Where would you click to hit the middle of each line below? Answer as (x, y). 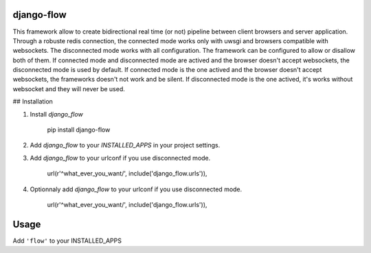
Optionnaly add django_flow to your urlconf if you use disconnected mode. (136, 189)
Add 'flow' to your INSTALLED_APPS (67, 241)
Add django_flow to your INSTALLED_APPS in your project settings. (125, 145)
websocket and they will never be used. (69, 88)
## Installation (33, 101)
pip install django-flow (79, 130)
